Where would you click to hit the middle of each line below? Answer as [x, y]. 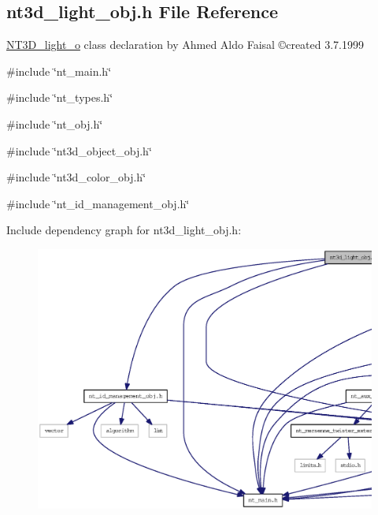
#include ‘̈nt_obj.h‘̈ [55, 123]
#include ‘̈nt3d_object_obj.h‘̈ [79, 150]
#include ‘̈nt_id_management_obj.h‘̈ [98, 203]
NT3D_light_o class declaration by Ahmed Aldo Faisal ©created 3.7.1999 [185, 45]
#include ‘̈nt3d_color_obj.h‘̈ [76, 177]
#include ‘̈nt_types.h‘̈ [60, 97]
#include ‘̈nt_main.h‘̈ [59, 71]
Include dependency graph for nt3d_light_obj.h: [124, 230]
